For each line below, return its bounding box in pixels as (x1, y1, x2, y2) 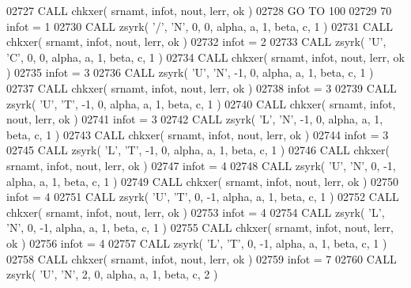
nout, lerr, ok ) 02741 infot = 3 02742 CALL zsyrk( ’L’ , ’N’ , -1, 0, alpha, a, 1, (6, 111, 383, 127)
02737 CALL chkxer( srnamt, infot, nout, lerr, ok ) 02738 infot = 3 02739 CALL (6, 79, 397, 96)
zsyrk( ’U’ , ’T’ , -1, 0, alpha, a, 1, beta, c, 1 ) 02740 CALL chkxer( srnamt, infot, (6, 95, 396, 112)
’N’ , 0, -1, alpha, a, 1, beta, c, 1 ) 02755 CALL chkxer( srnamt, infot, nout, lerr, (6, 219, 394, 236)
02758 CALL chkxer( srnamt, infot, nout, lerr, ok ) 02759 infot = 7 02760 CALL (6, 250, 397, 267)
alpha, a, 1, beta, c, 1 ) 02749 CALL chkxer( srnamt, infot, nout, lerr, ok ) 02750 (6, 172, 399, 189)
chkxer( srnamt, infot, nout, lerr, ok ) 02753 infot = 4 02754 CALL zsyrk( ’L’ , (6, 203, 385, 220)
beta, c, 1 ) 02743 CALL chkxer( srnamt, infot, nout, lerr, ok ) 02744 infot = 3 (6, 126, 389, 142)
